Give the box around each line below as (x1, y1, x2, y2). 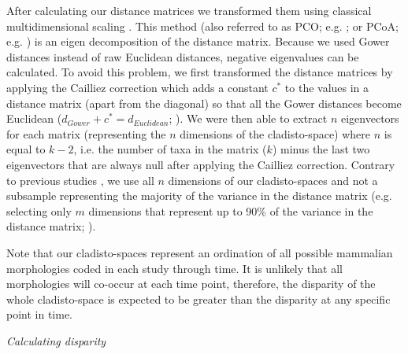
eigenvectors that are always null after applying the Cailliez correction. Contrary (6, 156, 395, 172)
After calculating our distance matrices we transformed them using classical (6, 2, 372, 18)
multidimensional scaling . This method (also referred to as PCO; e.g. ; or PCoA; (6, 17, 399, 34)
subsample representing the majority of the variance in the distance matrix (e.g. (6, 187, 392, 204)
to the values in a (284, 79, 369, 95)
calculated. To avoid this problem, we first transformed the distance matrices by (6, 64, 393, 80)
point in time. (6, 306, 73, 323)
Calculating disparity (6, 332, 106, 348)
